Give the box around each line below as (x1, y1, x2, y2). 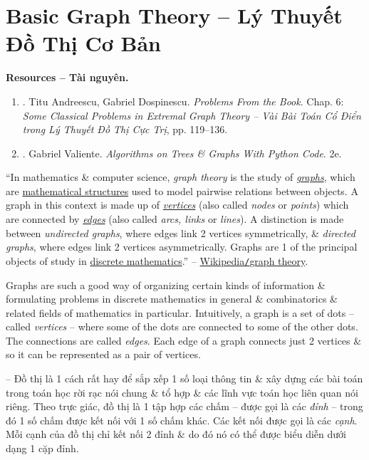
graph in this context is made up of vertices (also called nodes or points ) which (6, 197, 349, 212)
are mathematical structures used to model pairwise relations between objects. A (6, 183, 358, 198)
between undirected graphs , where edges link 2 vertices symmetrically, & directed (6, 225, 355, 240)
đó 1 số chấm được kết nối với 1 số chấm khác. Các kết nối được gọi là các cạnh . (6, 412, 358, 427)
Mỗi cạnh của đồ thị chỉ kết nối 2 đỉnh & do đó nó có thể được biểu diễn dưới (6, 427, 346, 441)
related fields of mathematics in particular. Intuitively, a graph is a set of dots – (6, 305, 354, 320)
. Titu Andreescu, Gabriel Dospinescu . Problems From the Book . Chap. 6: (22, 93, 344, 108)
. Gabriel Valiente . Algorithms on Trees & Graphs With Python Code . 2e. (22, 145, 342, 160)
